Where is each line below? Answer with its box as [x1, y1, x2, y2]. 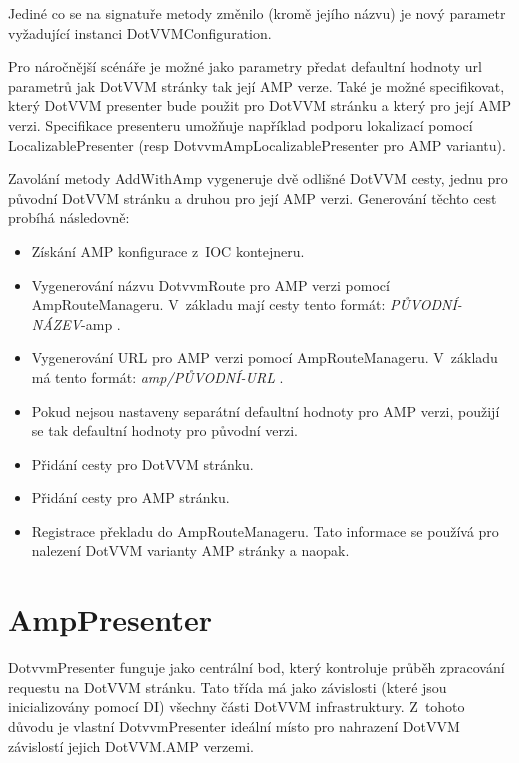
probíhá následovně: [8, 207, 130, 228]
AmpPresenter [8, 599, 213, 640]
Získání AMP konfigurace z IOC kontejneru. [31, 240, 305, 261]
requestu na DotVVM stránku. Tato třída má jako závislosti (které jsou [8, 676, 447, 697]
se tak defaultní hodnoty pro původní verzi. [31, 420, 299, 441]
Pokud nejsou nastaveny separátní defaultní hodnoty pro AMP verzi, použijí [31, 400, 500, 421]
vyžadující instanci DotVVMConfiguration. [8, 22, 272, 43]
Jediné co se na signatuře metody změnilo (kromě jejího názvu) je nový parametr [8, 3, 506, 23]
